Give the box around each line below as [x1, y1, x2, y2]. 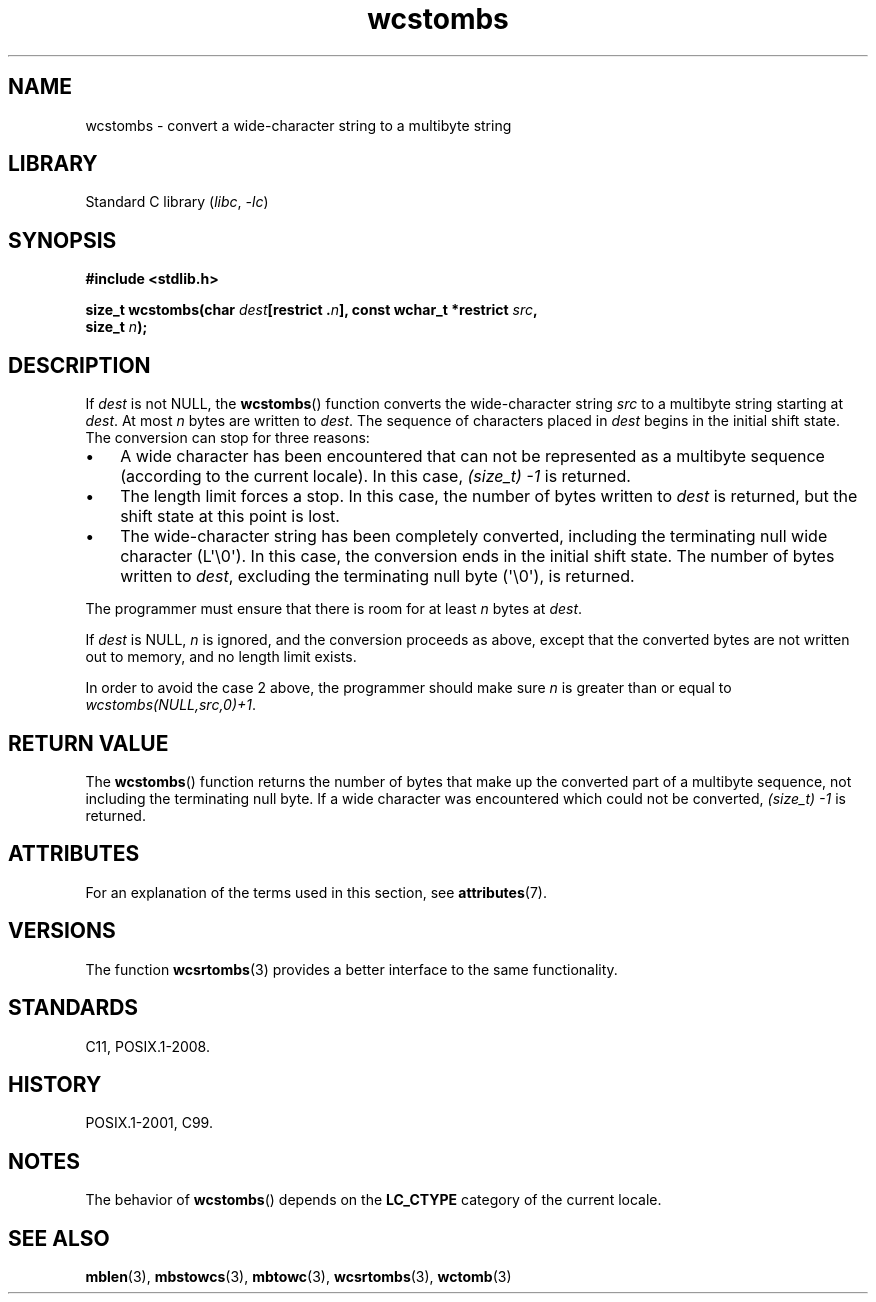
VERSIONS [8, 918, 116, 944]
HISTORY [8, 1071, 102, 1097]
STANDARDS [8, 995, 139, 1021]
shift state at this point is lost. [120, 506, 340, 527]
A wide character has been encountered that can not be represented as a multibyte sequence [120, 446, 825, 467]
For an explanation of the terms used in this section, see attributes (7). [85, 883, 547, 901]
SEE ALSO [8, 1225, 110, 1251]
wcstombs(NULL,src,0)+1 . [85, 696, 257, 714]
